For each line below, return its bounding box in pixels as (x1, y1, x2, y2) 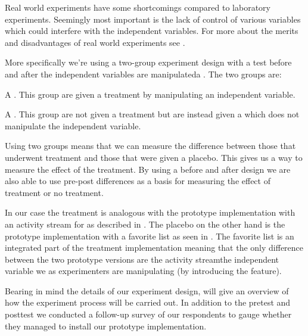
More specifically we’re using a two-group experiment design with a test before (5, 56, 292, 69)
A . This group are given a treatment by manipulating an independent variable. (5, 88, 295, 100)
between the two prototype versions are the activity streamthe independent (5, 253, 279, 265)
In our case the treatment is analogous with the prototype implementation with (5, 206, 295, 219)
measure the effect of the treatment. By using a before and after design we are (5, 163, 291, 175)
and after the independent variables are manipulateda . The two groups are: (5, 67, 282, 80)
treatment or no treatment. (5, 186, 104, 198)
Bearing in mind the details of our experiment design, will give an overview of (5, 284, 289, 297)
